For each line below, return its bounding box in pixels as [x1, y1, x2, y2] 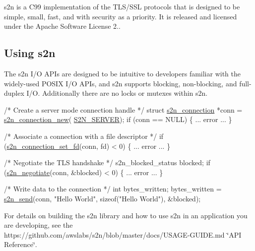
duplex [4, 88, 24, 98]
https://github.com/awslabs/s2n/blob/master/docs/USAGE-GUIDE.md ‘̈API [4, 229, 242, 240]
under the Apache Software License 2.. [4, 21, 121, 31]
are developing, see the [4, 220, 73, 230]
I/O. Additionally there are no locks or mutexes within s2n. [26, 88, 208, 98]
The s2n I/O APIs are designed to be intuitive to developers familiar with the [4, 68, 241, 78]
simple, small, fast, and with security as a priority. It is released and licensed [4, 11, 237, 21]
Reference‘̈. [4, 239, 37, 250]
